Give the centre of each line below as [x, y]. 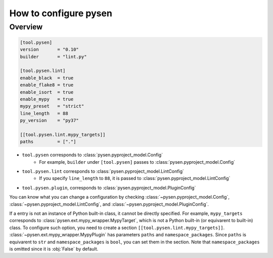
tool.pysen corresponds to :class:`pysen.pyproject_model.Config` [93, 155]
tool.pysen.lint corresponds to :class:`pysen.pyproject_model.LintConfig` [103, 171]
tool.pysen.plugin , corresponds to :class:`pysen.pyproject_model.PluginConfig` [109, 188]
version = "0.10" [50, 50]
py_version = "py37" [50, 121]
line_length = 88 [44, 113]
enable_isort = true [47, 92]
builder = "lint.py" [53, 57]
